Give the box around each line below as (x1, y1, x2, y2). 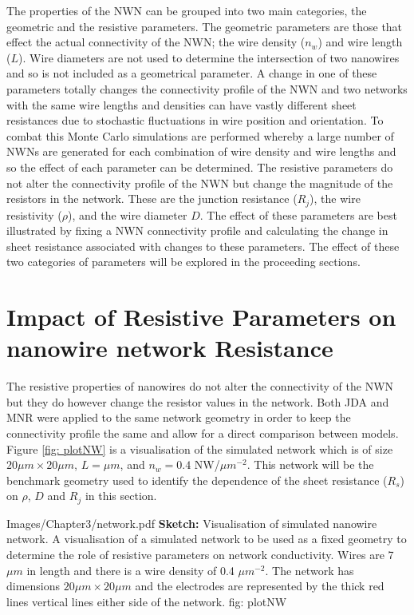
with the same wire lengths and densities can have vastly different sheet (6, 96, 357, 113)
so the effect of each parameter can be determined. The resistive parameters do (6, 158, 393, 175)
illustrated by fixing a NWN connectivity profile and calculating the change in (6, 222, 388, 239)
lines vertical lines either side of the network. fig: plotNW (6, 593, 287, 609)
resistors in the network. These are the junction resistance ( (6, 190, 298, 207)
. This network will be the (246, 456, 374, 473)
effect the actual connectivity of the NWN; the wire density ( (6, 34, 306, 50)
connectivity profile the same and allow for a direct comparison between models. (6, 425, 399, 442)
